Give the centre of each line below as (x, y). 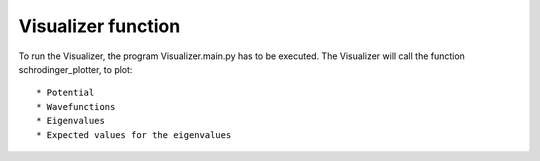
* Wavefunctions (76, 106)
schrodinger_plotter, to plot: (75, 69)
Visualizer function (99, 26)
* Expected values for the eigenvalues (134, 134)
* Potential (65, 93)
